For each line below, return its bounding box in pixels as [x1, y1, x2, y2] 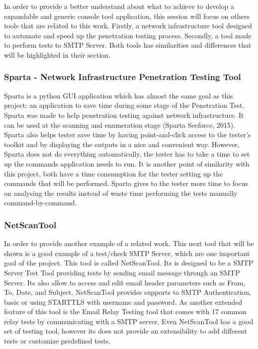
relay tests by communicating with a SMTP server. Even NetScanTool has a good [4, 316, 254, 326]
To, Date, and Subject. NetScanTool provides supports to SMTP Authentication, [4, 287, 251, 297]
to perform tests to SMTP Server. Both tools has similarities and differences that [4, 40, 252, 50]
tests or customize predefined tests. [4, 336, 111, 346]
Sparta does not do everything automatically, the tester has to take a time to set [4, 149, 250, 159]
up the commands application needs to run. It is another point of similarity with [4, 158, 250, 169]
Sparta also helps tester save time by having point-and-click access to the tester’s [4, 129, 251, 140]
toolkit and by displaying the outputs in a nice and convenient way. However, [4, 139, 240, 149]
